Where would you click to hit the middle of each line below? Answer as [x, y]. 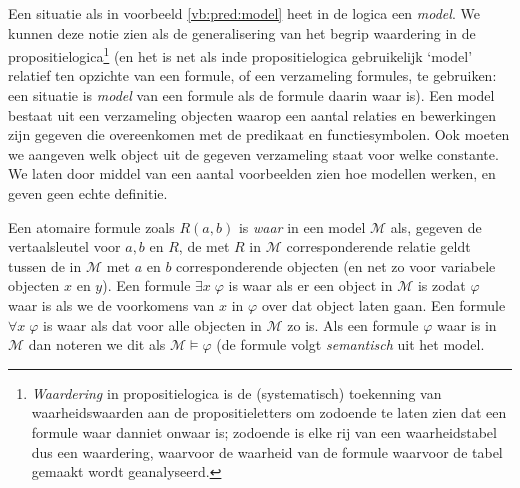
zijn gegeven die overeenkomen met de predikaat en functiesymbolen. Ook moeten [259, 134]
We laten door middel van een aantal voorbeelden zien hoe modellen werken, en [252, 173]
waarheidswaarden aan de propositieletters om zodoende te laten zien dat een [269, 412]
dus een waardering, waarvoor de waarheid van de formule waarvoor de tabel [267, 451]
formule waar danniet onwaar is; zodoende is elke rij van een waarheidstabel [264, 431]
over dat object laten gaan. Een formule [383, 304]
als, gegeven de [436, 226]
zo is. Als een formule [353, 324]
